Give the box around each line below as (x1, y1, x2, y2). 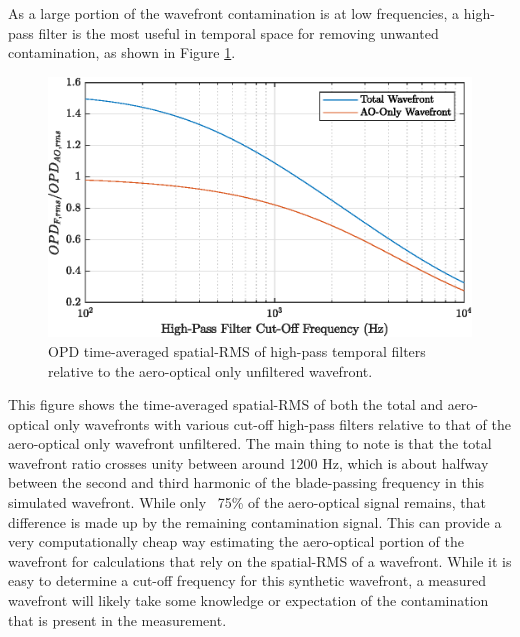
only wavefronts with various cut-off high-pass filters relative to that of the (53, 413, 511, 434)
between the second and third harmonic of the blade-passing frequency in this (8, 472, 485, 493)
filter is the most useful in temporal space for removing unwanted (38, 22, 439, 43)
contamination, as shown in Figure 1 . (8, 42, 236, 63)
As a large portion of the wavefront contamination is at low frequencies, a (8, 3, 460, 23)
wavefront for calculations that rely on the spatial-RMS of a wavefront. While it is (8, 550, 512, 571)
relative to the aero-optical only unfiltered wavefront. (48, 360, 373, 381)
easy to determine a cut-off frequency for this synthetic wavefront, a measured (8, 570, 487, 591)
